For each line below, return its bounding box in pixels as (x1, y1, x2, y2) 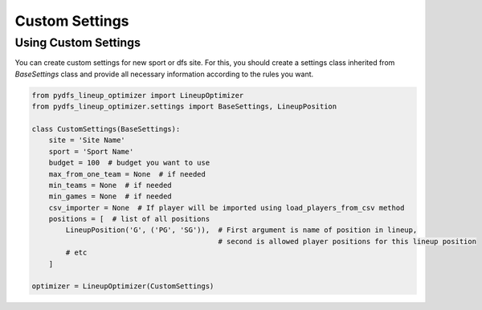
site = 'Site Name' (48, 136, 126, 145)
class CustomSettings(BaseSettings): (31, 124, 181, 133)
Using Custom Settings (14, 35, 141, 50)
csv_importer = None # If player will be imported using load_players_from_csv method (48, 203, 405, 212)
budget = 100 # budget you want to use (48, 158, 210, 168)
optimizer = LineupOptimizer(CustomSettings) (31, 282, 214, 291)
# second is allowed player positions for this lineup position (218, 237, 477, 246)
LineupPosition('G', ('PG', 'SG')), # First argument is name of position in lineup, (65, 226, 418, 235)
